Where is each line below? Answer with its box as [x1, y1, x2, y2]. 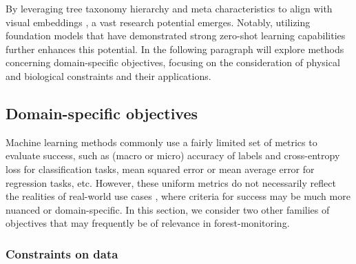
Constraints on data [6, 245, 118, 262]
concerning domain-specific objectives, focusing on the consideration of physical [6, 55, 340, 70]
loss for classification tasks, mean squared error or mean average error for [6, 161, 315, 176]
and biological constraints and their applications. [6, 68, 211, 83]
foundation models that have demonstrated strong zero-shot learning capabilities [6, 28, 346, 43]
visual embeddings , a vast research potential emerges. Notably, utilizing [6, 14, 311, 29]
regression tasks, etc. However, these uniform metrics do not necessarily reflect [6, 175, 336, 190]
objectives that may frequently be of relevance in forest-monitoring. [6, 216, 290, 230]
